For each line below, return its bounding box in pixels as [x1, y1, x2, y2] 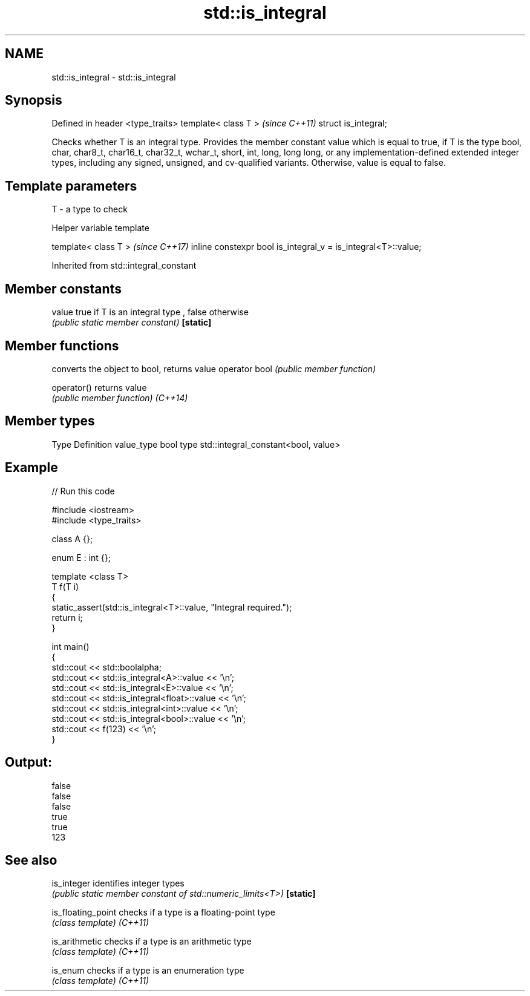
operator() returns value [51, 382, 147, 393]
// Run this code [51, 485, 115, 496]
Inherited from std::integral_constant [51, 260, 197, 271]
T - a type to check [51, 204, 128, 215]
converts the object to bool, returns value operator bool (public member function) [51, 363, 376, 374]
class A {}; [51, 533, 93, 544]
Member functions [5, 338, 119, 353]
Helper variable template [51, 223, 149, 234]
